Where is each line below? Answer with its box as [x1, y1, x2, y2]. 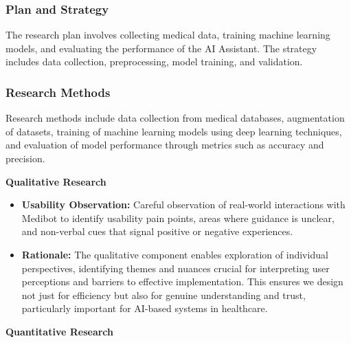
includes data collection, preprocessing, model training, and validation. [5, 54, 303, 69]
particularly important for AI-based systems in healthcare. [21, 301, 268, 316]
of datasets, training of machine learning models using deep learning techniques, [5, 124, 342, 138]
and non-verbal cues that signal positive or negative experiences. [21, 224, 293, 239]
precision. [5, 151, 45, 165]
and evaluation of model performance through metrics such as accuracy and [5, 137, 324, 152]
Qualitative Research [5, 174, 106, 188]
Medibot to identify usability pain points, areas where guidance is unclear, [21, 210, 335, 225]
